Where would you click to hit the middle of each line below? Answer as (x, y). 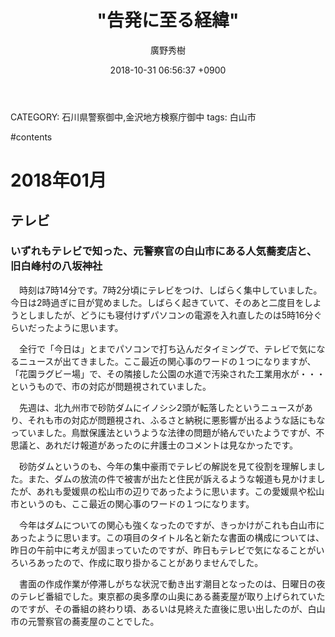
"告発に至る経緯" (168, 20)
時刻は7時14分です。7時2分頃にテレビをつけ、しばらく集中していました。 (170, 290)
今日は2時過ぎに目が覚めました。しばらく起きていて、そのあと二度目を (157, 302)
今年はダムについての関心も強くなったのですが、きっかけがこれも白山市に (171, 525)
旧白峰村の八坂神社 (56, 266)
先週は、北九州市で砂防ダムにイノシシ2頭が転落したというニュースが (161, 407)
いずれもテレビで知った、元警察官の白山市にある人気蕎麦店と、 (164, 251)
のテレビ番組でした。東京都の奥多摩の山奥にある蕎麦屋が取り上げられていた (168, 596)
